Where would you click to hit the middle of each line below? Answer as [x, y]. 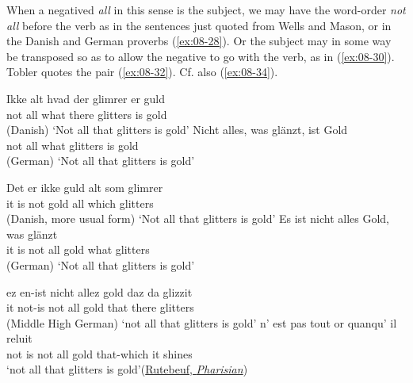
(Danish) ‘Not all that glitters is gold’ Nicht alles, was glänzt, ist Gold [177, 130]
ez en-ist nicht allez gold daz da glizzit [99, 291]
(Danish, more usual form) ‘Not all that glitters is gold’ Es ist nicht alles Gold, [198, 218]
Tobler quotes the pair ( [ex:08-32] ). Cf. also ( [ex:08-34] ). [142, 72]
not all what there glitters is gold [87, 114]
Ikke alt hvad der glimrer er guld [86, 98]
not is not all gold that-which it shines [99, 353]
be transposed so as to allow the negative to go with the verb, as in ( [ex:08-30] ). [201, 56]
